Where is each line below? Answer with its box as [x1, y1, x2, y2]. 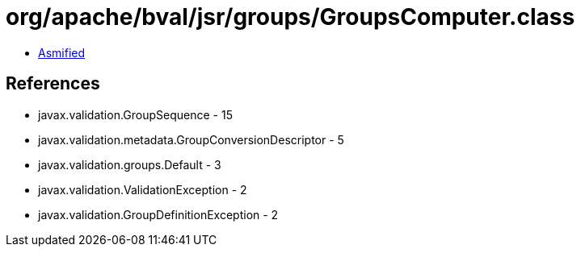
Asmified [38, 45, 86, 60]
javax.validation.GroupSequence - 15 [38, 107, 233, 122]
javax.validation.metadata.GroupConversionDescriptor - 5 [38, 132, 344, 147]
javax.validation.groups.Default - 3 [38, 157, 221, 172]
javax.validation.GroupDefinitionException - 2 [38, 207, 279, 222]
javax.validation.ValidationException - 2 [38, 182, 247, 197]
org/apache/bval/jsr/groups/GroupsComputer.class [6, 3, 575, 31]
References [6, 73, 100, 94]
